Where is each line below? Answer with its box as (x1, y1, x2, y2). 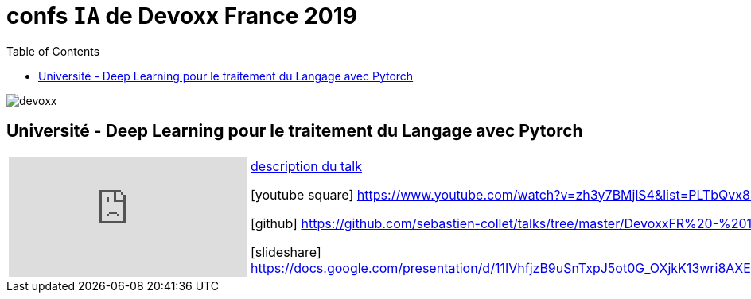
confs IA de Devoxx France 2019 (6, 2, 357, 29)
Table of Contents (6, 44, 100, 58)
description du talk (251, 157, 362, 174)
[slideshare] (251, 243, 321, 260)
